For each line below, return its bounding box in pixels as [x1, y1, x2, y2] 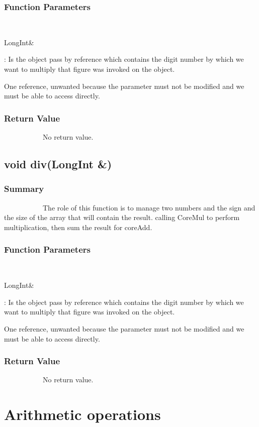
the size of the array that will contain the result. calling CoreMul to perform [4, 212, 240, 223]
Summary [4, 182, 44, 195]
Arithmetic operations [4, 404, 161, 424]
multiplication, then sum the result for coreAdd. [4, 222, 152, 232]
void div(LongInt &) [4, 156, 112, 171]
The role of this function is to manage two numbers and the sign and [42, 202, 255, 212]
